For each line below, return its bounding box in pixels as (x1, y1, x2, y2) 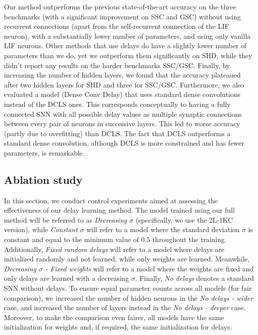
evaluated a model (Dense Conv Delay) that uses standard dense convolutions (4, 89, 241, 99)
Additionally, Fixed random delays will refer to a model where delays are (4, 244, 225, 254)
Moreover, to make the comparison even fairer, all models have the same (4, 312, 224, 322)
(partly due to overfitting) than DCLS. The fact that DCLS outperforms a (4, 128, 231, 138)
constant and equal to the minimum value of (4, 234, 139, 245)
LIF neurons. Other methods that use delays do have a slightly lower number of (4, 40, 247, 51)
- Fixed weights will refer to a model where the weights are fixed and (45, 263, 254, 273)
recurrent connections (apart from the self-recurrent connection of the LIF (4, 21, 229, 31)
